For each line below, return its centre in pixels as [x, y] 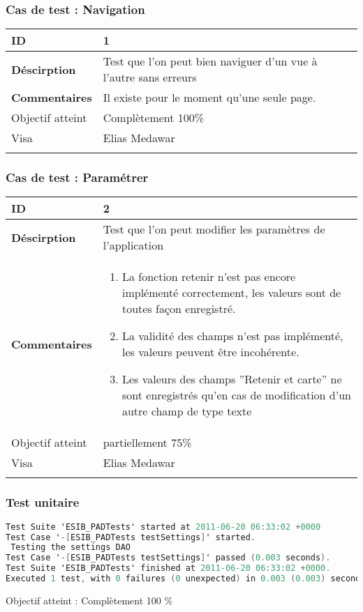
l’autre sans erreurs [150, 77]
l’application [133, 245]
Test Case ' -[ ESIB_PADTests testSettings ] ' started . [131, 537]
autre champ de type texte [187, 411]
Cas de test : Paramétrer [77, 177]
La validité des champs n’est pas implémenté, [232, 336]
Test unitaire [43, 502]
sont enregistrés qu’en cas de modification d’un [236, 395]
